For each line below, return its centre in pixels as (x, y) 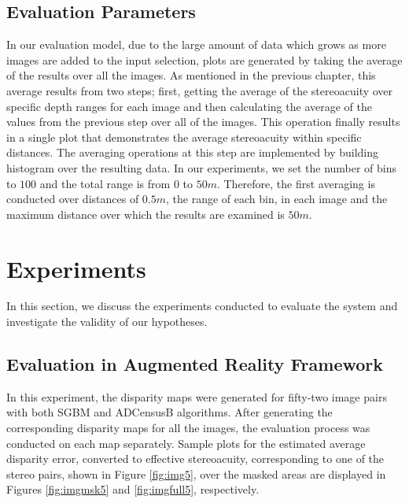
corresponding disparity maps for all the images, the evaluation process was (188, 428)
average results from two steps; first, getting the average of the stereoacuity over (200, 90)
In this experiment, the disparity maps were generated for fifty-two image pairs (197, 396)
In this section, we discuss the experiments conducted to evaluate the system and (202, 306)
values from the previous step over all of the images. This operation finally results (203, 122)
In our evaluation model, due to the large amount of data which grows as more (196, 44)
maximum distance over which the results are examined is (146, 214)
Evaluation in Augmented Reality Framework (195, 364)
